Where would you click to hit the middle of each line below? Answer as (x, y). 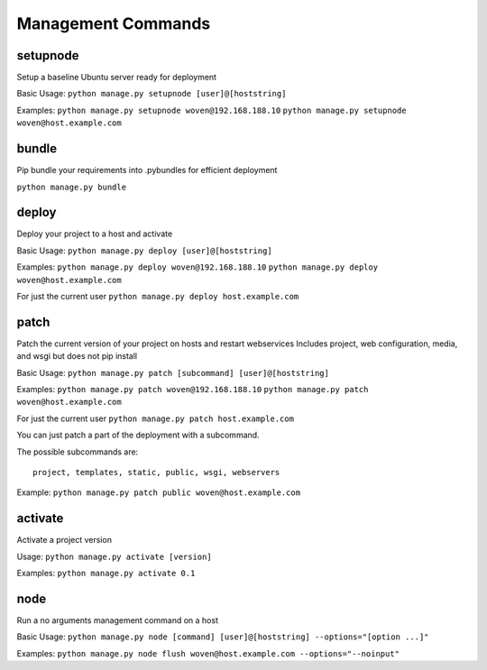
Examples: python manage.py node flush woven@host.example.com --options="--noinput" (208, 653)
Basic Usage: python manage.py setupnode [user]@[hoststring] (152, 94)
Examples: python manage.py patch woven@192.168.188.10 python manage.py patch (193, 390)
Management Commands (114, 23)
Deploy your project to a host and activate (95, 234)
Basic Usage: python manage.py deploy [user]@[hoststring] (144, 250)
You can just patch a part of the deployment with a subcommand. (138, 435)
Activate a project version (64, 540)
